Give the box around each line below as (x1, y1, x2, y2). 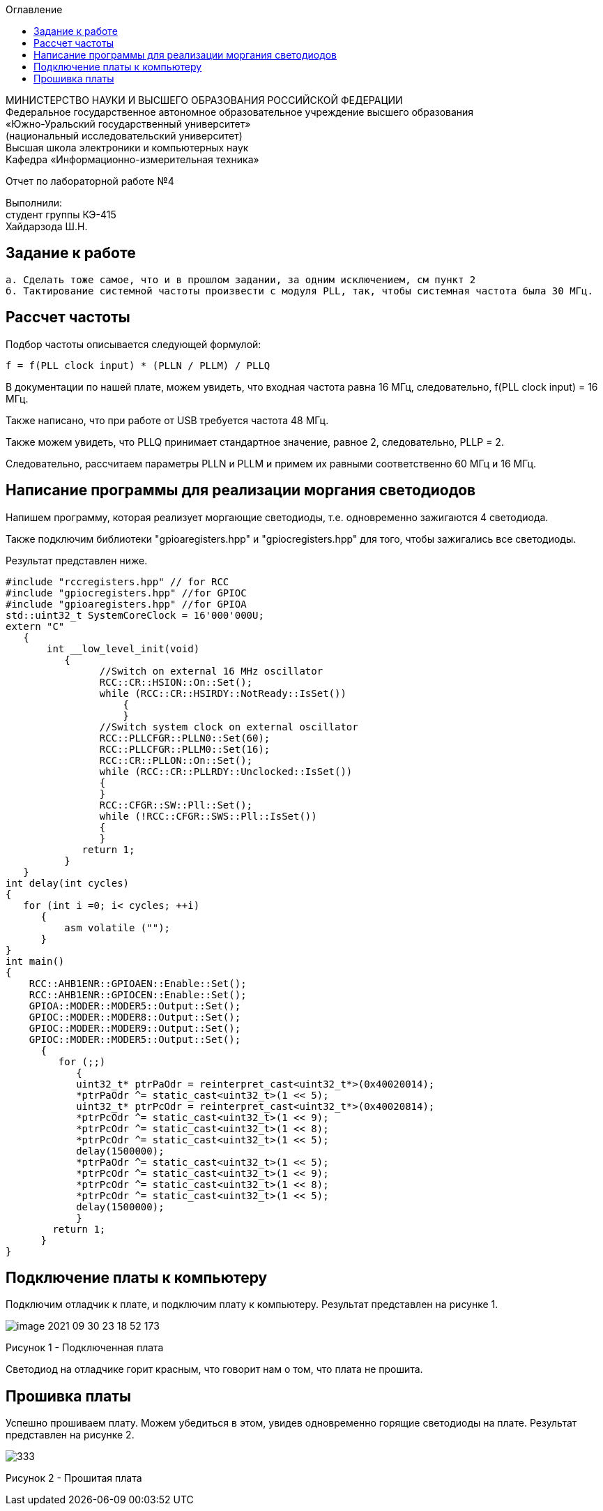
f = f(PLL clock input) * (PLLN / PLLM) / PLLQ (6, 359, 270, 371)
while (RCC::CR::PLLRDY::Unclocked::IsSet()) (99, 765, 353, 777)
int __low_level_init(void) (47, 642, 200, 654)
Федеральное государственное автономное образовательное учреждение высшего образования (6, 106, 474, 118)
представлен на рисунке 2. (6, 1429, 135, 1441)
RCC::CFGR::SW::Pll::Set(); (99, 799, 253, 811)
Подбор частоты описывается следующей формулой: (6, 338, 261, 350)
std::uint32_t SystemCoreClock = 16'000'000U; (6, 609, 264, 621)
